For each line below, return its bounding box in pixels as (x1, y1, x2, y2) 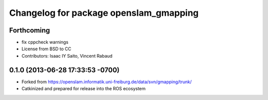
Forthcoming (9, 26, 50, 34)
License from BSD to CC (21, 46, 71, 52)
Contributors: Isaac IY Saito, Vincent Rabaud (21, 53, 113, 59)
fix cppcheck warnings (21, 39, 69, 45)
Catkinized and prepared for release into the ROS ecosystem (21, 86, 146, 92)
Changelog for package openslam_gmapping (9, 7, 199, 18)
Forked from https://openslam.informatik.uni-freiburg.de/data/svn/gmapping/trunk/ (21, 79, 192, 85)
